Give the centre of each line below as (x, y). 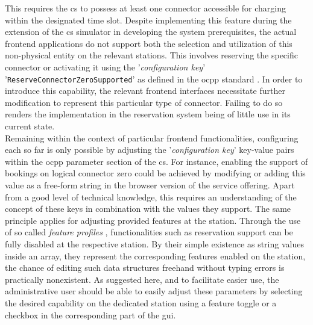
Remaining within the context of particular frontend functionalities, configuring (152, 138)
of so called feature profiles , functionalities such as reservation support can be (149, 232)
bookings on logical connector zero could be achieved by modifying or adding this (155, 173)
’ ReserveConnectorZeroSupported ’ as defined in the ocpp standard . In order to (154, 79)
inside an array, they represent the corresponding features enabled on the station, (155, 255)
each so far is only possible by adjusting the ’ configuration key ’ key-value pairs (150, 150)
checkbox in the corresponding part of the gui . (90, 314)
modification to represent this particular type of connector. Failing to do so (144, 102)
